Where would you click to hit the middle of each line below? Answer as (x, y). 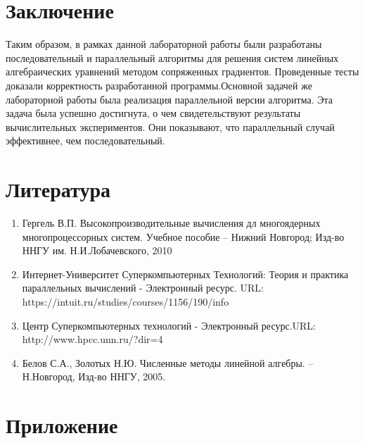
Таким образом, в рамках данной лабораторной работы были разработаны (164, 44)
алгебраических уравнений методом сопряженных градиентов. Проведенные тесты (182, 71)
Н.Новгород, (49, 376)
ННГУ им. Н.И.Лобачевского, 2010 (97, 250)
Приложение (62, 425)
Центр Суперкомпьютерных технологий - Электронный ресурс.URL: (169, 325)
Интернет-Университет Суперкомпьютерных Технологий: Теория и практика (185, 274)
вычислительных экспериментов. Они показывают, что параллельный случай (170, 126)
